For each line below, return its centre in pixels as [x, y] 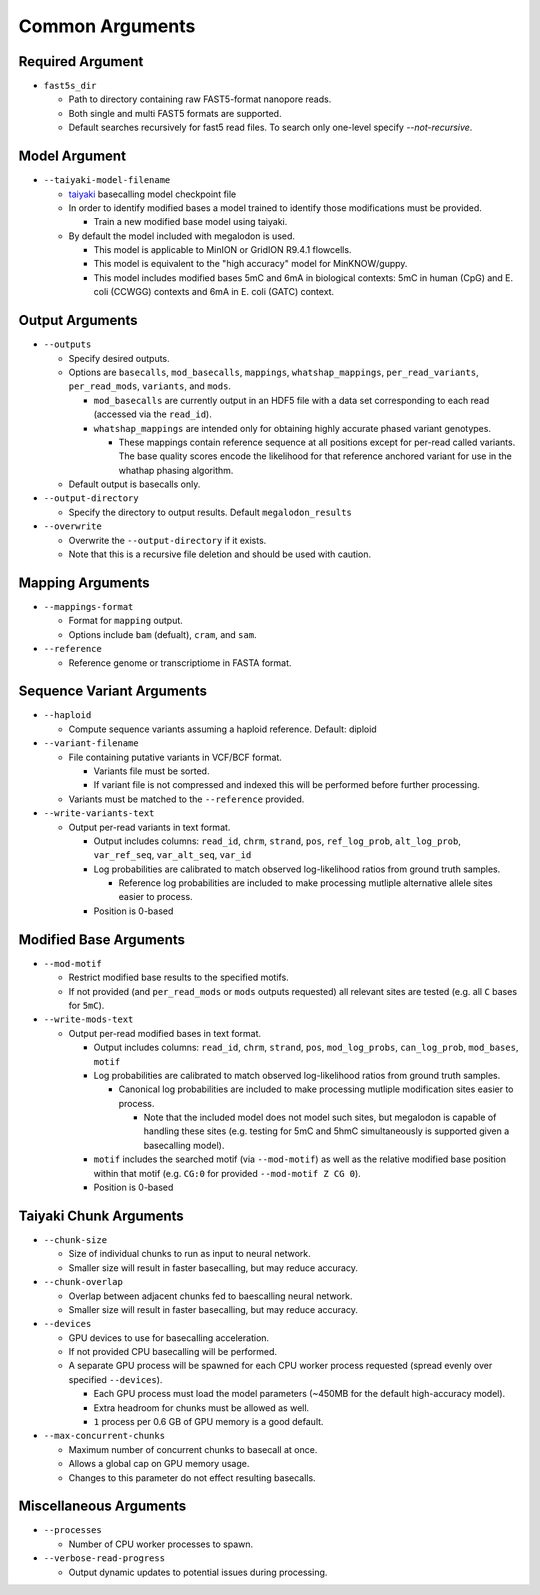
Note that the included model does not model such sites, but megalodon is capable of [320, 1117]
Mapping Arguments [84, 582]
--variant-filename [91, 743]
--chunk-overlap [83, 1282]
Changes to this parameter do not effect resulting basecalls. [192, 1477]
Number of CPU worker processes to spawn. [161, 1544]
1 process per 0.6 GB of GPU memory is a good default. [208, 1422]
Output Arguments [78, 320]
